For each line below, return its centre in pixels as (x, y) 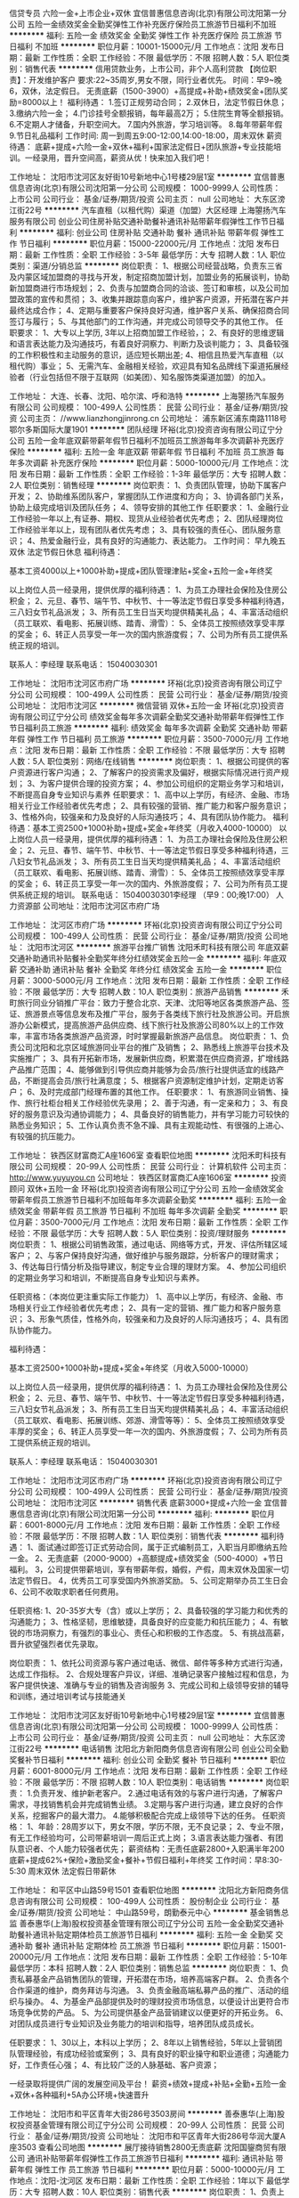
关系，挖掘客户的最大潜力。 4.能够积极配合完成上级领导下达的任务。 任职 (144, 1815)
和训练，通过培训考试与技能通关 (68, 1696)
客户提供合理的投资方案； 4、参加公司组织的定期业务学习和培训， (168, 783)
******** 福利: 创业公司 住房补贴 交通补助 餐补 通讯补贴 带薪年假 (139, 232)
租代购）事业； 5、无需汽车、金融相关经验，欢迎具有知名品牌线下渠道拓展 (145, 366)
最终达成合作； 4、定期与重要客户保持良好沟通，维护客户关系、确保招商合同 (149, 310)
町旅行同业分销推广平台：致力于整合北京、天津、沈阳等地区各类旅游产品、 (145, 1003)
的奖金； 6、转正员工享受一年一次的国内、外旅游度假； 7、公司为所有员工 (145, 883)
